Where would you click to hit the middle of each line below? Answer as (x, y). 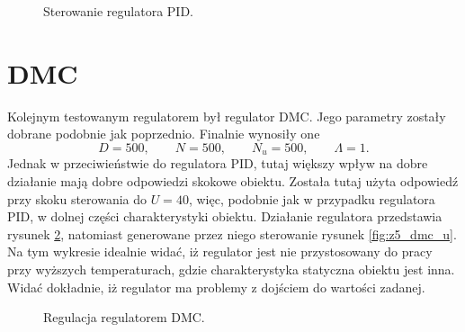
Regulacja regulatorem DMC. (124, 317)
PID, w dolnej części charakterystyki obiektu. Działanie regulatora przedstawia (225, 216)
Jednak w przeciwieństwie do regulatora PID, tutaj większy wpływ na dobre (218, 163)
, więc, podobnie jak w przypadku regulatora (312, 198)
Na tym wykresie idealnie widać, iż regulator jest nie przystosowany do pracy (220, 251)
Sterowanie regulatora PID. (118, 11)
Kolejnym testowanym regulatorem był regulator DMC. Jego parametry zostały (227, 116)
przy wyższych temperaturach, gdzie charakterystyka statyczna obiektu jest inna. (231, 269)
